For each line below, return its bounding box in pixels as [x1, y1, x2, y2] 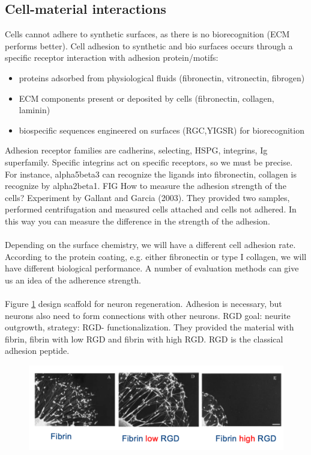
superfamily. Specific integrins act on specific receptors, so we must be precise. [5, 155, 293, 168]
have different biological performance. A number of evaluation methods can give [5, 262, 299, 274]
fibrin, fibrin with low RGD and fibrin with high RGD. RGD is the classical [5, 332, 283, 345]
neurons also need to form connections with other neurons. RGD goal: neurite [5, 309, 291, 321]
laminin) [19, 104, 50, 116]
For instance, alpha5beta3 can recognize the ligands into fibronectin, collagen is [5, 167, 297, 180]
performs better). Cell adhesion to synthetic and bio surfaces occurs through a [5, 39, 293, 52]
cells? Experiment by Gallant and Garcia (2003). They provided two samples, [5, 191, 290, 203]
